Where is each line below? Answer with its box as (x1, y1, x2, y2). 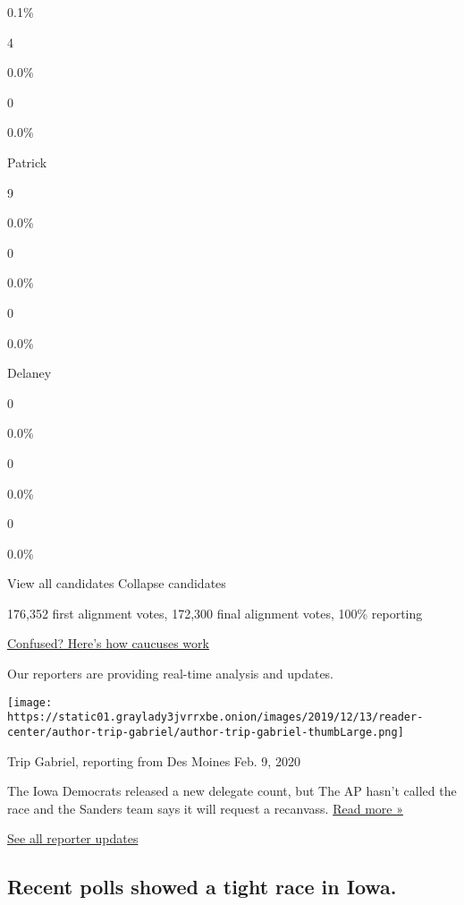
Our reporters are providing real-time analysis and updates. (7, 664, 334, 683)
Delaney (7, 363, 52, 382)
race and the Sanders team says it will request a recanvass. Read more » (7, 798, 403, 817)
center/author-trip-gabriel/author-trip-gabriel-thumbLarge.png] (7, 725, 404, 739)
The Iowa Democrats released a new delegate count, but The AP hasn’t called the (7, 781, 457, 800)
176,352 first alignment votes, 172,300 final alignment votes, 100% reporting (7, 603, 423, 622)
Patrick (7, 152, 47, 171)
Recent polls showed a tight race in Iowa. (7, 873, 397, 901)
